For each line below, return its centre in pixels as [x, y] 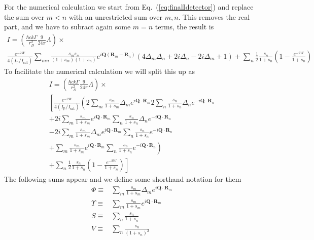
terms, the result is [184, 27]
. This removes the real [214, 16]
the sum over [24, 16]
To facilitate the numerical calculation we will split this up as [99, 71]
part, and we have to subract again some [67, 27]
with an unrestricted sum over [115, 16]
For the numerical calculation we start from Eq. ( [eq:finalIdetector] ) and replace [129, 7]
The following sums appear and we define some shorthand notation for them [123, 178]
